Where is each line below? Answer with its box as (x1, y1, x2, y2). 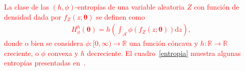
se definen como (96, 11, 145, 22)
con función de (194, 2, 239, 12)
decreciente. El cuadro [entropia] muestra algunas (87, 47, 241, 58)
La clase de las (4, 2, 49, 12)
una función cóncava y (129, 38, 198, 48)
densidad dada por (4, 11, 62, 22)
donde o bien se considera (4, 38, 83, 48)
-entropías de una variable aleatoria (75, 2, 185, 12)
